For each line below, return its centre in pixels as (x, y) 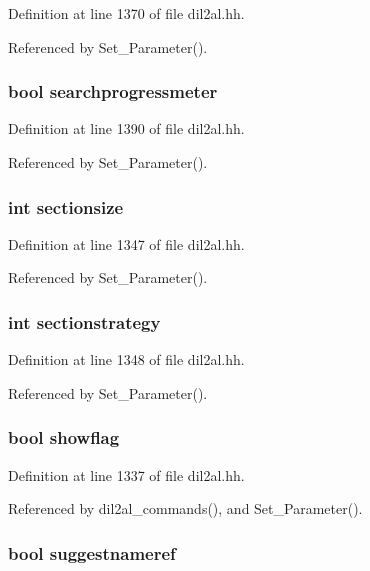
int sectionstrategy (84, 321)
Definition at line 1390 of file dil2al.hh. (126, 128)
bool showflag (64, 437)
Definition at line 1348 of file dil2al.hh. (126, 359)
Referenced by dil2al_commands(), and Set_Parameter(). (185, 508)
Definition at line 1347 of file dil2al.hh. (126, 243)
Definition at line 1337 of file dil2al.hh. (126, 474)
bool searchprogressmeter (113, 91)
